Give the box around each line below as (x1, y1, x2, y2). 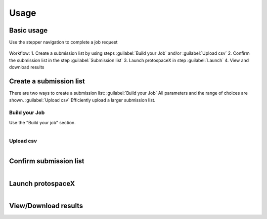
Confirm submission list (9, 157, 85, 165)
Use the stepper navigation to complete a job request (9, 39, 118, 45)
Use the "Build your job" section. (9, 119, 76, 125)
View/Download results (9, 201, 84, 210)
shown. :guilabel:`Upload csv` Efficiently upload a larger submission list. (9, 97, 156, 103)
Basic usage (9, 26, 48, 35)
